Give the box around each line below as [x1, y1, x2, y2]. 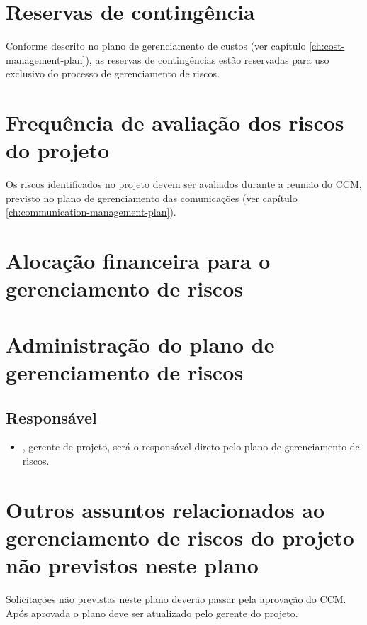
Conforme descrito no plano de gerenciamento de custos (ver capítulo [6, 38, 306, 53]
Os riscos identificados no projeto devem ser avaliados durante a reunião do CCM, [6, 177, 362, 192]
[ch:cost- [309, 38, 345, 53]
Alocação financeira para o [6, 246, 271, 275]
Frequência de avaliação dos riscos [6, 108, 344, 137]
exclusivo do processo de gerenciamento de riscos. [6, 66, 220, 81]
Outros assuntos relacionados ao [6, 494, 325, 524]
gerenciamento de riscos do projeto [6, 522, 354, 551]
